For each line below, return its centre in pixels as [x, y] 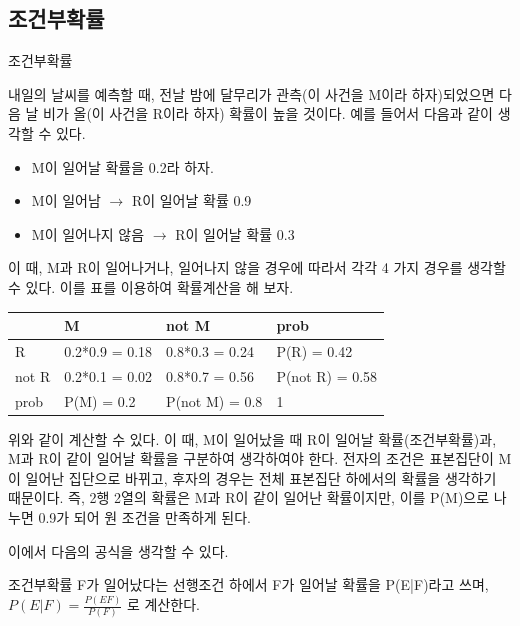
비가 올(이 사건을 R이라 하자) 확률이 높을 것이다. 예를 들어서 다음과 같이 [268, 113]
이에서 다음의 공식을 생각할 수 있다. [118, 550]
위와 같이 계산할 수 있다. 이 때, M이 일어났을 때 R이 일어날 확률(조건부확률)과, [252, 438]
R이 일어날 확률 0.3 [235, 233]
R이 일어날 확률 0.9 [191, 200]
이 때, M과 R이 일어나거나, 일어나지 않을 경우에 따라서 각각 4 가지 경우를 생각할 [257, 267]
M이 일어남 [66, 200]
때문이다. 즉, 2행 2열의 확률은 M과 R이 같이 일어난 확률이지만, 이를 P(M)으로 [249, 497]
